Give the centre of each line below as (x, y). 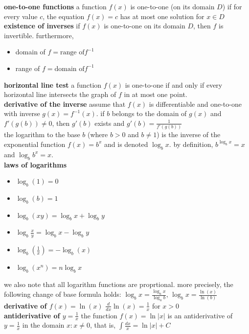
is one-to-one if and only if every (174, 84)
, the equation (64, 16)
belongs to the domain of (149, 113)
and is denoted (126, 144)
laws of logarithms (35, 164)
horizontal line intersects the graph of (60, 94)
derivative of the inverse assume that (65, 104)
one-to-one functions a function (55, 6)
